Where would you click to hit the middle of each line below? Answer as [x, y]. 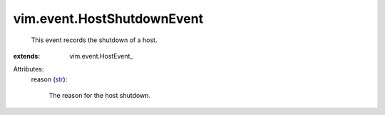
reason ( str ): [49, 79]
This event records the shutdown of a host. [94, 40]
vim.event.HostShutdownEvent [108, 19]
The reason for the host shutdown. [100, 96]
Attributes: [29, 69]
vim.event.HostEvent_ [101, 56]
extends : [27, 56]
